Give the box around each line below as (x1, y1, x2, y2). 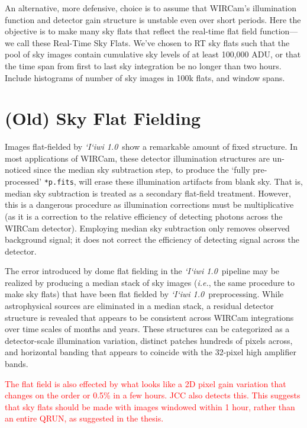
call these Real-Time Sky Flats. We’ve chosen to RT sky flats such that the (17, 36, 290, 49)
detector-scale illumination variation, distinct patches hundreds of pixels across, (5, 334, 293, 346)
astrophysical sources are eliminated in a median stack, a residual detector (5, 300, 274, 312)
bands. (5, 358, 28, 370)
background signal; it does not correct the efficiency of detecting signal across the (5, 233, 299, 246)
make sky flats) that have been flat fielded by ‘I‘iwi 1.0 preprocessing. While (5, 288, 284, 300)
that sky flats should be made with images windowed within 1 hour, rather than (5, 400, 295, 413)
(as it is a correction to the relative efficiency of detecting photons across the (5, 210, 283, 222)
